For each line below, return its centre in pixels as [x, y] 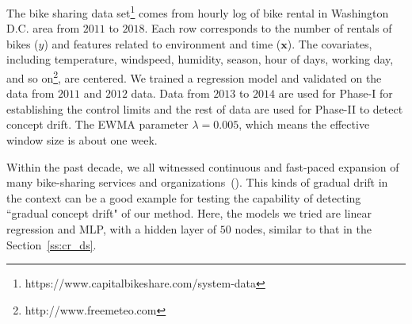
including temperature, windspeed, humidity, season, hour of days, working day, [200, 59]
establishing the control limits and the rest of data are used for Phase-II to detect [205, 108]
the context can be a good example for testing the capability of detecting [184, 197]
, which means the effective [304, 124]
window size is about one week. [82, 140]
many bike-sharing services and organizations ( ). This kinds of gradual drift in [197, 182]
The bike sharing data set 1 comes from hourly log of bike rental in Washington [198, 12]
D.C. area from [43, 28]
